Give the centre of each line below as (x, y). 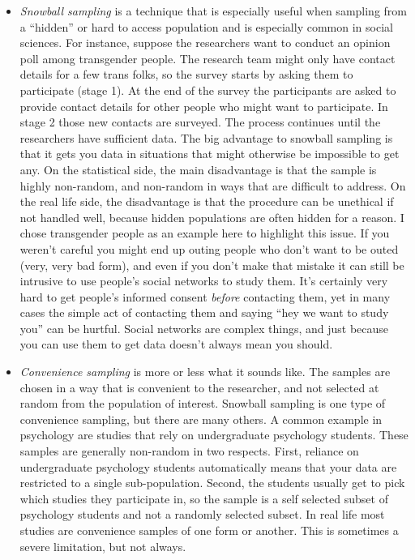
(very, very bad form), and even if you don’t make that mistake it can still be (212, 265)
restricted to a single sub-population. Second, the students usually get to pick (212, 483)
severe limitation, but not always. (103, 546)
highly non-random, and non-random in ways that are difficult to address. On (213, 185)
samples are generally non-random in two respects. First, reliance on (189, 451)
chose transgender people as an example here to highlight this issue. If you (205, 233)
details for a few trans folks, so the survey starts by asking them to (186, 74)
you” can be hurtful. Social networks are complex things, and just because (204, 328)
